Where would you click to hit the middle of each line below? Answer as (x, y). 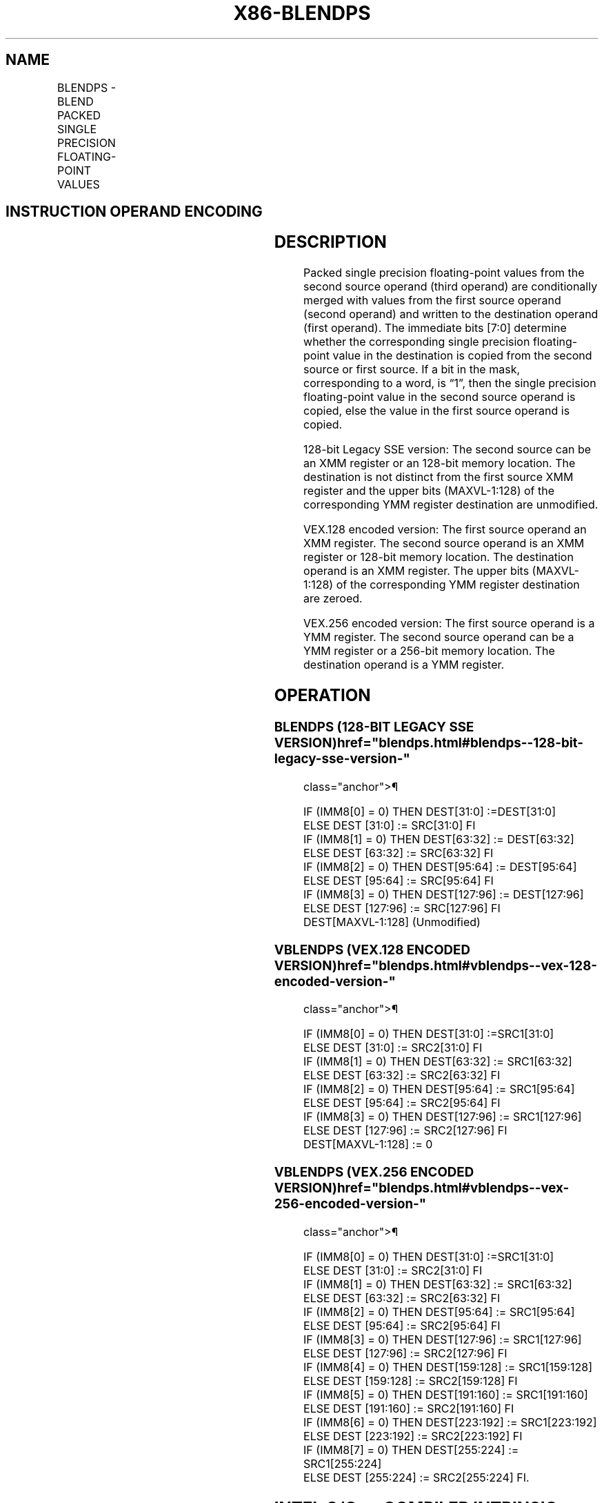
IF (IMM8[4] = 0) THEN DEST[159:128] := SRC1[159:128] (448, 1367)
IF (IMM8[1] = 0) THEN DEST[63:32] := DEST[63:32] (439, 839)
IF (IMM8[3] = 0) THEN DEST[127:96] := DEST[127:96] (444, 894)
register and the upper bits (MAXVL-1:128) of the (429, 491)
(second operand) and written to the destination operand (451, 314)
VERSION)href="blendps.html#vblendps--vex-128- (436, 965)
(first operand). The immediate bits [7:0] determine (435, 328)
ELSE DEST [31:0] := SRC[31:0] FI (390, 825)
